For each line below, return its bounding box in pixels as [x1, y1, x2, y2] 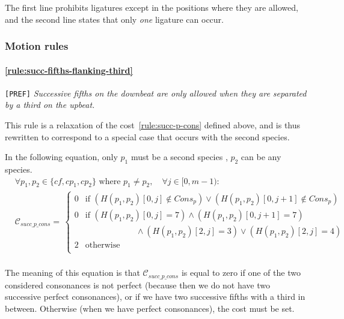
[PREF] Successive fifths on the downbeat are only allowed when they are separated [5, 86, 307, 99]
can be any [241, 151, 281, 163]
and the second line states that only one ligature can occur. [5, 13, 224, 25]
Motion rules [5, 38, 69, 53]
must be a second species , [131, 151, 228, 163]
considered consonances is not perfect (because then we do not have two [5, 278, 271, 291]
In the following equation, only [5, 151, 118, 163]
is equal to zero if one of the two [181, 266, 301, 279]
